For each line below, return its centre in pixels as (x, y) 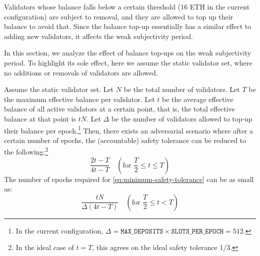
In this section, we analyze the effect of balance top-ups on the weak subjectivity (128, 53)
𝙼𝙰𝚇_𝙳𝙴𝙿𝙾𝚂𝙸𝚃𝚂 (142, 231)
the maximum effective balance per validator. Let (79, 99)
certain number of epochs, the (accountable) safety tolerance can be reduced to (125, 140)
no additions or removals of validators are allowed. (81, 72)
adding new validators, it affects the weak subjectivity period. (98, 36)
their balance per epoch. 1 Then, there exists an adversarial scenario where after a (129, 129)
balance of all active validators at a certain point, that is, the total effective (119, 109)
